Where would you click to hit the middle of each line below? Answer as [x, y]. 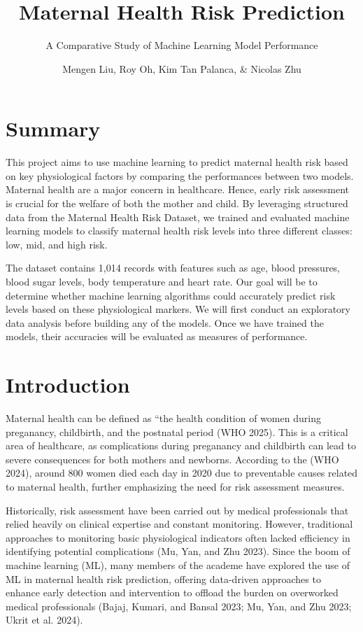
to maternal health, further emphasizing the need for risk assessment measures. [175, 487]
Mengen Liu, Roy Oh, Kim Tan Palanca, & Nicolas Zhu [182, 68]
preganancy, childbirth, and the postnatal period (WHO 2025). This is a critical [177, 431]
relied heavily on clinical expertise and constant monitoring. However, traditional [179, 524]
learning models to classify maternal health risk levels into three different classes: [179, 231]
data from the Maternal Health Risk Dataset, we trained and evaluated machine [178, 217]
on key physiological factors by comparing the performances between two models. [180, 175]
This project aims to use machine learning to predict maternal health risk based [177, 162]
